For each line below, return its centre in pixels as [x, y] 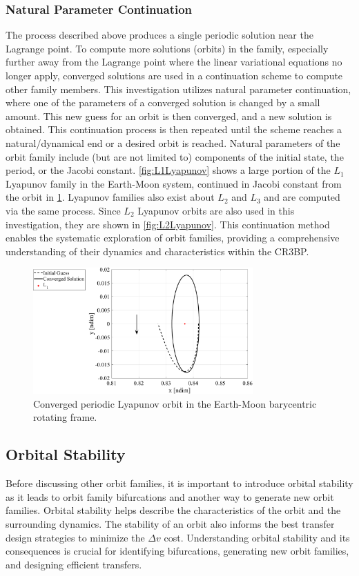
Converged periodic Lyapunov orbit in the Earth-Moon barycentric [175, 403]
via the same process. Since [63, 210]
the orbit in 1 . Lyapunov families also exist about [110, 197]
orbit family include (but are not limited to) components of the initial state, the [175, 156]
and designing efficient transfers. [74, 564]
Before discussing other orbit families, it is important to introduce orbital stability [179, 483]
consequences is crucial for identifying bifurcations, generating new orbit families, [177, 551]
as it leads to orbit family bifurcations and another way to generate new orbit [170, 496]
